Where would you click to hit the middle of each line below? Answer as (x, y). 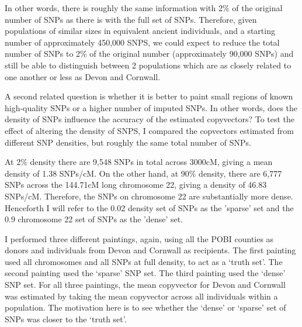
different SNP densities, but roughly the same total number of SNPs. (128, 142)
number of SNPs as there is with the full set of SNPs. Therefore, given (131, 19)
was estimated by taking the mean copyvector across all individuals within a (141, 296)
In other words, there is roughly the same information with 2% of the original (144, 8)
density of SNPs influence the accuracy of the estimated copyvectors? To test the (150, 119)
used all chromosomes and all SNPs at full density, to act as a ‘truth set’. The (144, 261)
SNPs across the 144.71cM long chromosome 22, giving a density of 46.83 (136, 185)
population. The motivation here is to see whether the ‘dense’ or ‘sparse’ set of (145, 307)
